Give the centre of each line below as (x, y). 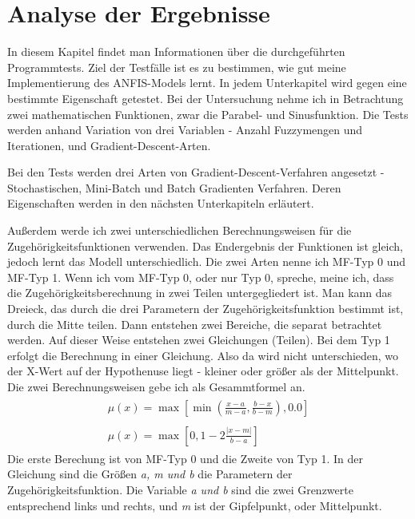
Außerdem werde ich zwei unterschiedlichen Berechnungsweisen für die (180, 230)
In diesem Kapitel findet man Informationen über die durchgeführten (176, 52)
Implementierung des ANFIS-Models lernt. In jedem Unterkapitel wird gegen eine (207, 83)
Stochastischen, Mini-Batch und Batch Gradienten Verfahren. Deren (174, 187)
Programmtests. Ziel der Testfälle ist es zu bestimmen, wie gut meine (177, 67)
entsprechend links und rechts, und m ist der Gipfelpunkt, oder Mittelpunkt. (195, 505)
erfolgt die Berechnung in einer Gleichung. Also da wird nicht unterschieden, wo (203, 355)
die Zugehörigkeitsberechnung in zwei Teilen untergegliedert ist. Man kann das (200, 293)
